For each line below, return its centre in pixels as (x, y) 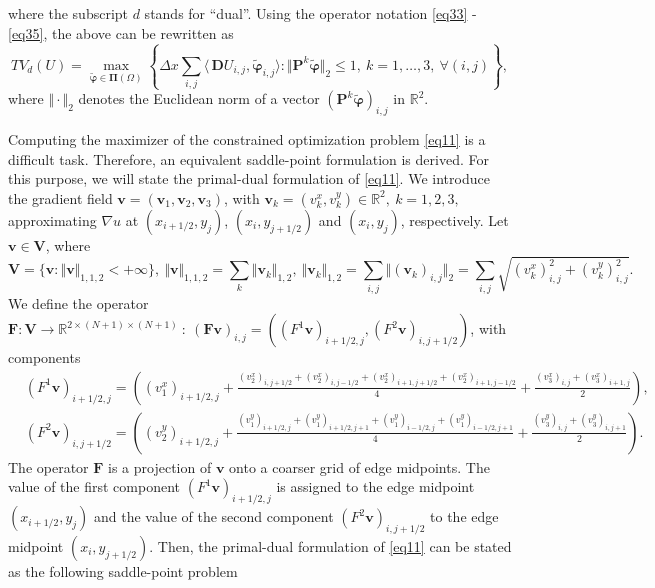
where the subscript (68, 13)
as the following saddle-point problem (123, 570)
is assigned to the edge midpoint (375, 486)
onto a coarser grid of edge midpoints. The (359, 466)
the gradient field (60, 197)
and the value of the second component (214, 516)
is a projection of (160, 466)
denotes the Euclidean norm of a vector (199, 98)
